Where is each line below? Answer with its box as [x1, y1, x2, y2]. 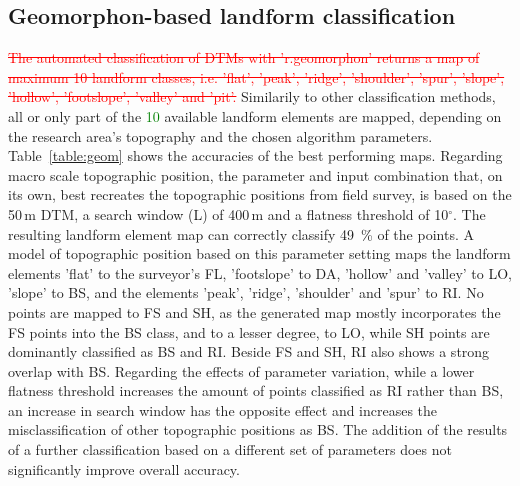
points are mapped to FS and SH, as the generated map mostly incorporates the [8, 301, 501, 322]
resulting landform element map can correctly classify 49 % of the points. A [8, 223, 474, 244]
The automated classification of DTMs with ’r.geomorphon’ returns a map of [8, 47, 480, 68]
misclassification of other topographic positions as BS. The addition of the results [8, 419, 508, 440]
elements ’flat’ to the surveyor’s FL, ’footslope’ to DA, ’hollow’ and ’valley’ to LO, [8, 262, 512, 283]
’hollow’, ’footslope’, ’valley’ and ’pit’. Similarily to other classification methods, [8, 86, 496, 107]
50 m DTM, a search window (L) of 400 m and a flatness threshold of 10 [8, 203, 449, 224]
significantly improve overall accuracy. [8, 458, 240, 479]
